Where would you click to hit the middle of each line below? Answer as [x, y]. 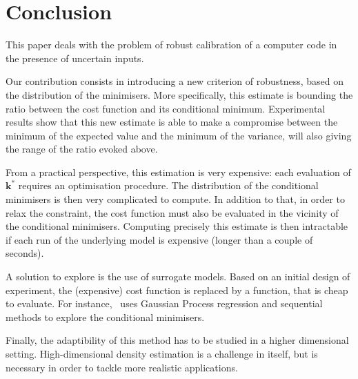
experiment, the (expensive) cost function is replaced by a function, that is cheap [177, 290]
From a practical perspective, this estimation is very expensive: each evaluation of [178, 172]
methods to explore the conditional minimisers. [105, 317]
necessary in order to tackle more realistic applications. [122, 367]
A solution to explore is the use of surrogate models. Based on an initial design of [178, 276]
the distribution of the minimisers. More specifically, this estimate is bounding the [179, 94]
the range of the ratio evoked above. [82, 149]
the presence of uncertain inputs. [75, 58]
